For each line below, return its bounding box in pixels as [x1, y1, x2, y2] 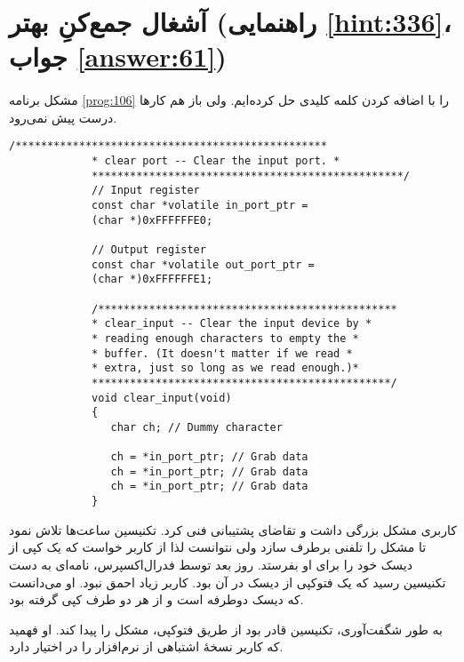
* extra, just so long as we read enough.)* [92, 362, 359, 375]
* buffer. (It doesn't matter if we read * [92, 347, 353, 360]
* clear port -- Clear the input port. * [92, 155, 340, 167]
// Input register [92, 184, 200, 197]
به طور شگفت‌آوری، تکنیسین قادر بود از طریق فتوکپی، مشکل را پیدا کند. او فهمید [9, 619, 443, 638]
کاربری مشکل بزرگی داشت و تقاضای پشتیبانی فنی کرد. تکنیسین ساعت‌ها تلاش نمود [9, 520, 457, 538]
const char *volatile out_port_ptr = [92, 258, 315, 271]
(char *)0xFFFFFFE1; [92, 273, 213, 286]
